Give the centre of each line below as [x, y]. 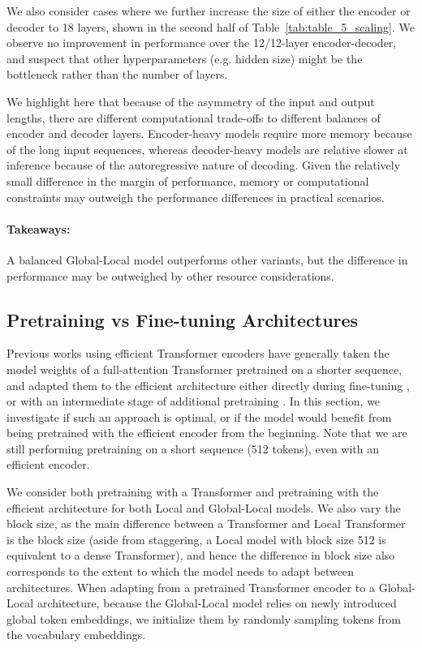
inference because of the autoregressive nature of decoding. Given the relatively [204, 165]
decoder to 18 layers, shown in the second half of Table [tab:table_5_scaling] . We [211, 26]
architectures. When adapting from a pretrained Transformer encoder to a [191, 587]
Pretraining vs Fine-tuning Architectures [183, 319]
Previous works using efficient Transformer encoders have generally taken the [198, 353]
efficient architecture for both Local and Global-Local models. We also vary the [204, 507]
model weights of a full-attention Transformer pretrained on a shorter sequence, [205, 369]
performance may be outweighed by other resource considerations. [170, 275]
